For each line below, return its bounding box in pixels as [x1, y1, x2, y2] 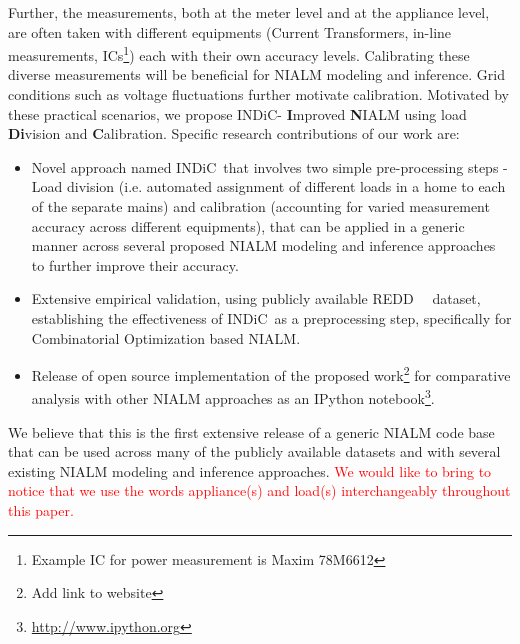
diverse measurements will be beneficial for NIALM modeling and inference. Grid [8, 64, 505, 85]
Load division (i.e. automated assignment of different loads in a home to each [31, 176, 506, 197]
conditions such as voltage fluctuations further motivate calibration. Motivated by [8, 84, 509, 105]
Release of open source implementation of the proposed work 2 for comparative [31, 362, 511, 385]
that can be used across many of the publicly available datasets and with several [8, 441, 501, 462]
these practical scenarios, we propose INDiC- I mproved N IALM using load [8, 103, 467, 124]
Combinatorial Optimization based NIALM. [31, 327, 301, 348]
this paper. [8, 500, 74, 521]
